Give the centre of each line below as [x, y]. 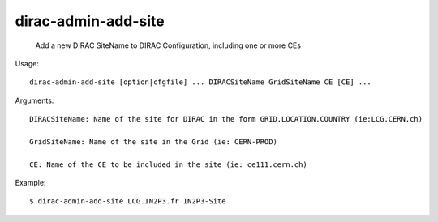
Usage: [27, 63]
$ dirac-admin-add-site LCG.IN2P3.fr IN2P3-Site [128, 201]
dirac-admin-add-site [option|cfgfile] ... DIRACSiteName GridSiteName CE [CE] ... [201, 82]
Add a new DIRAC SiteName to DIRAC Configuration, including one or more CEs [168, 45]
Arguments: [34, 100]
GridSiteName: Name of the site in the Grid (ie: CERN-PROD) [153, 141]
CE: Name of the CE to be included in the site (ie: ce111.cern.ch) [168, 164]
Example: [30, 183]
